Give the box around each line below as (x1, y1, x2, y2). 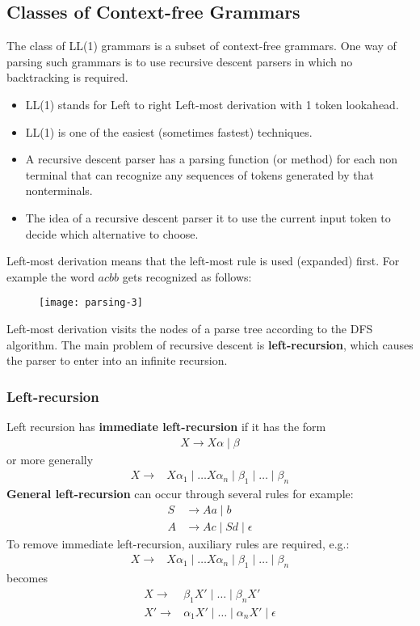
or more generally (6, 450, 94, 467)
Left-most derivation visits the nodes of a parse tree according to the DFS (6, 319, 373, 336)
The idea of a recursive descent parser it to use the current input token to (25, 209, 391, 226)
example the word (6, 268, 94, 285)
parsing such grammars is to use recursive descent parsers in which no (6, 53, 353, 70)
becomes (6, 569, 48, 586)
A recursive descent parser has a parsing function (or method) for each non (25, 150, 398, 167)
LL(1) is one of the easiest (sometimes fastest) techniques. (25, 123, 313, 140)
